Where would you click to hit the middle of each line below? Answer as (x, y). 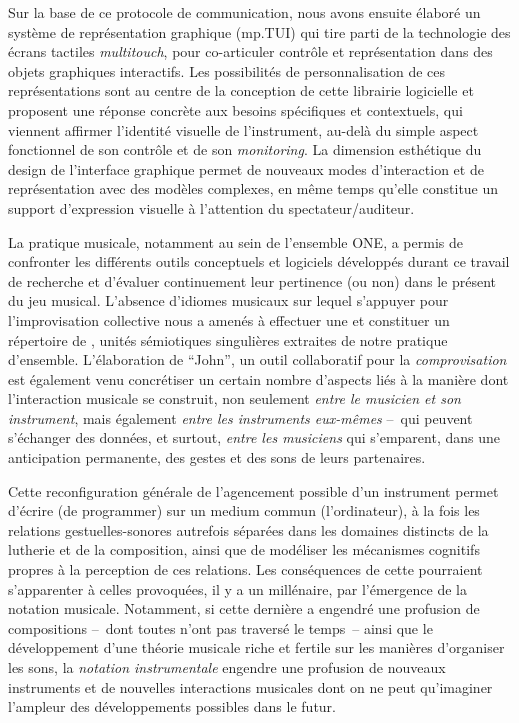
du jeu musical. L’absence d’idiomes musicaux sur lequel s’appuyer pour (228, 300)
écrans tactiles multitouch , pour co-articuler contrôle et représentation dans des (250, 51)
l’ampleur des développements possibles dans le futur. (172, 706)
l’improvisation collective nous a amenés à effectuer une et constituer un (229, 319)
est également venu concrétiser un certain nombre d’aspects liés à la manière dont (258, 378)
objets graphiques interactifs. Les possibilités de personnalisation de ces (227, 70)
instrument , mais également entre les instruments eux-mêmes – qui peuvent (240, 417)
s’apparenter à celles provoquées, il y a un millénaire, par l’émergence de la (237, 588)
